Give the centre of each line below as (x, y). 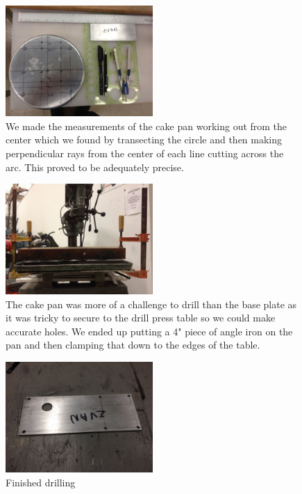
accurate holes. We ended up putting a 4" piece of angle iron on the (149, 331)
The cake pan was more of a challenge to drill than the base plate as (151, 304)
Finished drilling (41, 482)
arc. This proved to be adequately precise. (95, 167)
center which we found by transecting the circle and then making (144, 140)
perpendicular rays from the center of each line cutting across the (145, 153)
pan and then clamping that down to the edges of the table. (133, 345)
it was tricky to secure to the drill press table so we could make (141, 318)
